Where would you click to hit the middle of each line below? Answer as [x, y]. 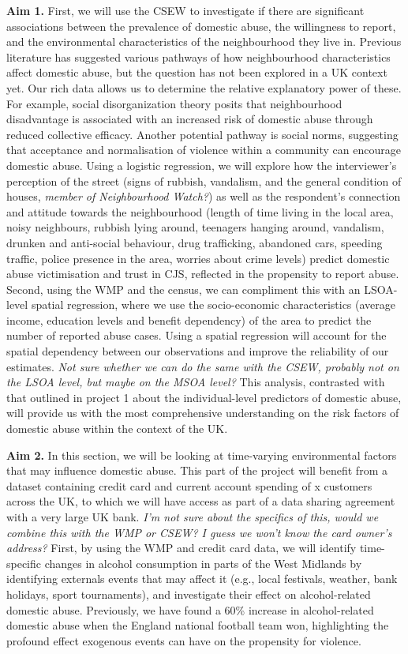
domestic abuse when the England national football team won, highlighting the [198, 625]
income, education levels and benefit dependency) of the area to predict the [189, 319]
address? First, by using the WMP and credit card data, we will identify [182, 548]
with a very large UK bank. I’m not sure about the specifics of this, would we [193, 517]
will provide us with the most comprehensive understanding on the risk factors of [203, 413]
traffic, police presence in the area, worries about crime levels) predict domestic [198, 258]
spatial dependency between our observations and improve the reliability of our [198, 351]
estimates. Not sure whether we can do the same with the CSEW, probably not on [203, 366]
